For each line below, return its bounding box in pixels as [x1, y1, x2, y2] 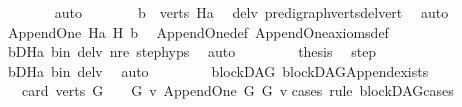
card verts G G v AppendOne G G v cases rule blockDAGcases [21, 80, 454, 101]
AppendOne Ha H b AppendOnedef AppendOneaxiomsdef [7, 21, 389, 42]
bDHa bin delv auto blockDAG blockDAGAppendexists [7, 60, 429, 81]
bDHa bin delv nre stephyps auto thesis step [7, 41, 377, 62]
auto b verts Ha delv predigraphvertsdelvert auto [54, 2, 449, 22]
